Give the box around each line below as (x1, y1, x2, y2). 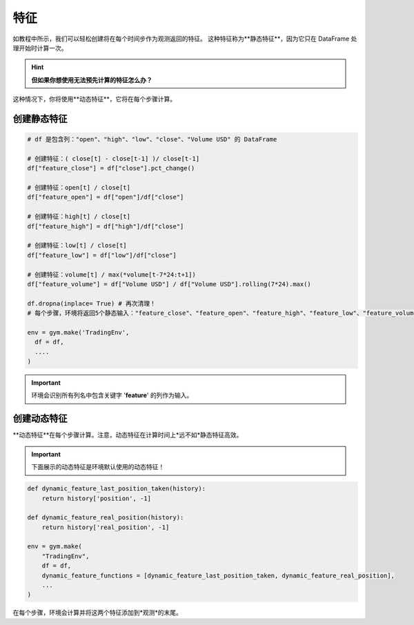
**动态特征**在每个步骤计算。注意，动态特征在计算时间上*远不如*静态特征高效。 (12, 431, 243, 439)
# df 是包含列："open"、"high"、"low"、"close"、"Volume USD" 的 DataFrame (27, 135, 277, 143)
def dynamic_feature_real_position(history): (27, 514, 184, 522)
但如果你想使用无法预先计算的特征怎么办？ (31, 76, 152, 84)
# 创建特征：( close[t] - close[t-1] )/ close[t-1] (27, 155, 200, 162)
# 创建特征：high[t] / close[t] (27, 212, 131, 221)
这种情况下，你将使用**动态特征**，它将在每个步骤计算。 (12, 95, 177, 103)
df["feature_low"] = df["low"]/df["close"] (27, 251, 177, 259)
